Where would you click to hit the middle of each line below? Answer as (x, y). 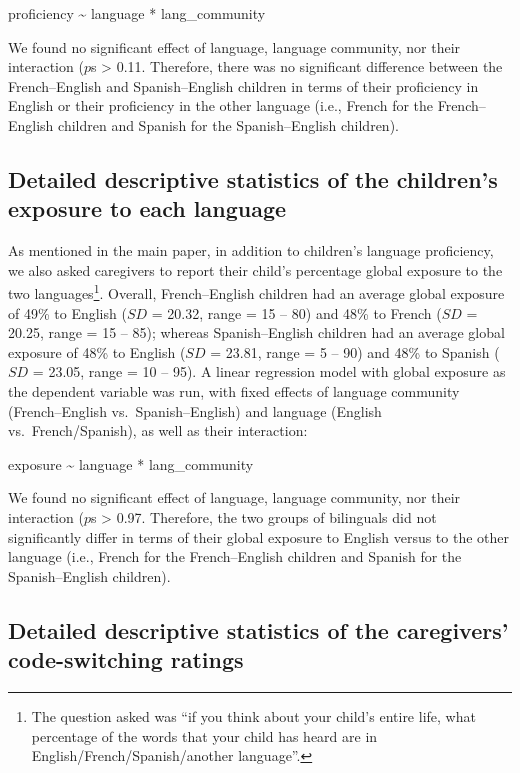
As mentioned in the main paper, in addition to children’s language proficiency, (251, 250)
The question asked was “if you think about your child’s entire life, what (253, 715)
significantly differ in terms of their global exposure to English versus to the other (259, 536)
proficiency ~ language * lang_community (137, 13)
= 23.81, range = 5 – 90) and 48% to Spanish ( (355, 351)
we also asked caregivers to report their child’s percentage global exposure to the (255, 269)
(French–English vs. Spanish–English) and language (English (195, 410)
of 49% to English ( (67, 312)
